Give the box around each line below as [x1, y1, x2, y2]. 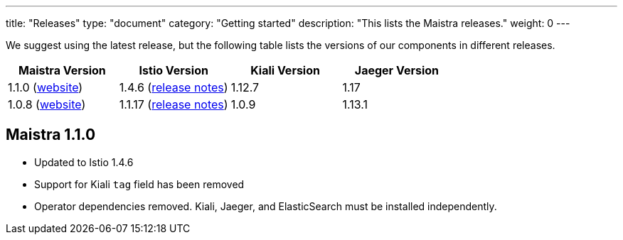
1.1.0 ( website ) [8, 80, 83, 94]
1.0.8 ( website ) [8, 97, 86, 111]
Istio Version [139, 63, 208, 77]
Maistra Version [18, 63, 106, 77]
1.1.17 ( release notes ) [119, 97, 228, 111]
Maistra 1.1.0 [6, 126, 96, 144]
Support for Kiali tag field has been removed [34, 178, 245, 190]
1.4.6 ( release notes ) [119, 80, 228, 94]
